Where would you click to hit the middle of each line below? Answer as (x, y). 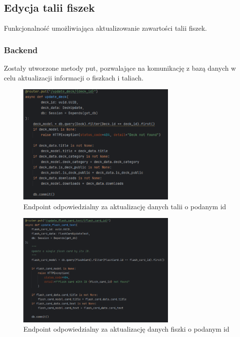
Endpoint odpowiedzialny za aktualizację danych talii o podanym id (125, 206)
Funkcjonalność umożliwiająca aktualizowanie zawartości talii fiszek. (105, 28)
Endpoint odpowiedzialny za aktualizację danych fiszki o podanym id (127, 329)
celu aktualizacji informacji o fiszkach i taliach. (74, 77)
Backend (21, 50)
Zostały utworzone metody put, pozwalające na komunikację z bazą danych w (120, 68)
